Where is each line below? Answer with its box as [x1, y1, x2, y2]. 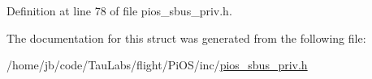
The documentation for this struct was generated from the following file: [6, 29, 366, 46]
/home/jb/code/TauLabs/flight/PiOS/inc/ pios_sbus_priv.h [6, 56, 308, 73]
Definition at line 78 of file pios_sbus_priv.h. [6, 2, 232, 19]
